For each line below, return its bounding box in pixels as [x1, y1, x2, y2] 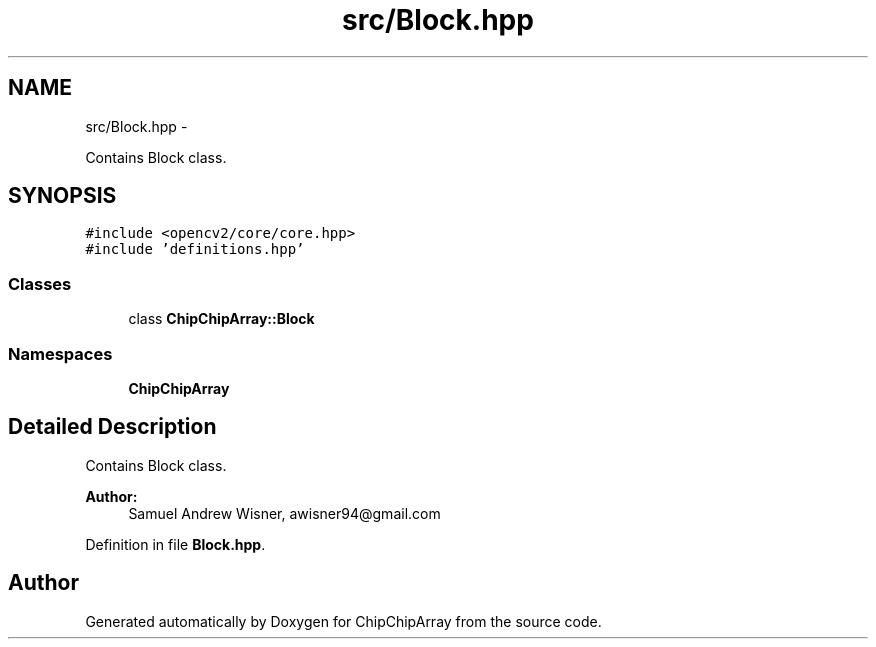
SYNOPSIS [8, 183, 117, 209]
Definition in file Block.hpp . [85, 535, 266, 553]
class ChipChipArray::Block [128, 310, 315, 328]
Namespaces [8, 343, 113, 364]
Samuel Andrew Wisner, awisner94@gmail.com [128, 504, 441, 522]
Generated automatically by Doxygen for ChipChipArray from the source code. [85, 612, 602, 630]
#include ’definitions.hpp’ [85, 241, 305, 258]
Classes [8, 273, 72, 294]
